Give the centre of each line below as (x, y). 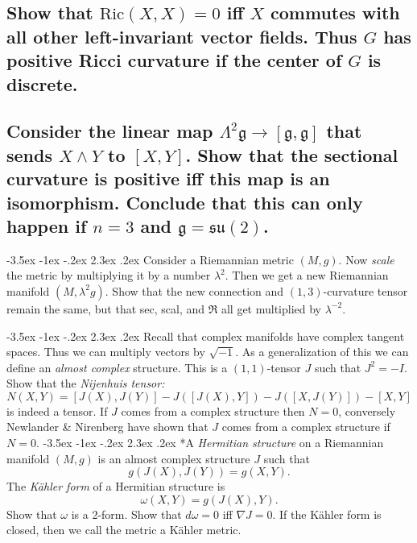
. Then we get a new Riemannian (307, 275)
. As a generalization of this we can (322, 352)
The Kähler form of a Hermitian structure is (116, 486)
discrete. (42, 83)
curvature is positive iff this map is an (168, 178)
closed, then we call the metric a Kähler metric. (124, 530)
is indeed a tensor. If (57, 410)
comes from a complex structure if (306, 427)
